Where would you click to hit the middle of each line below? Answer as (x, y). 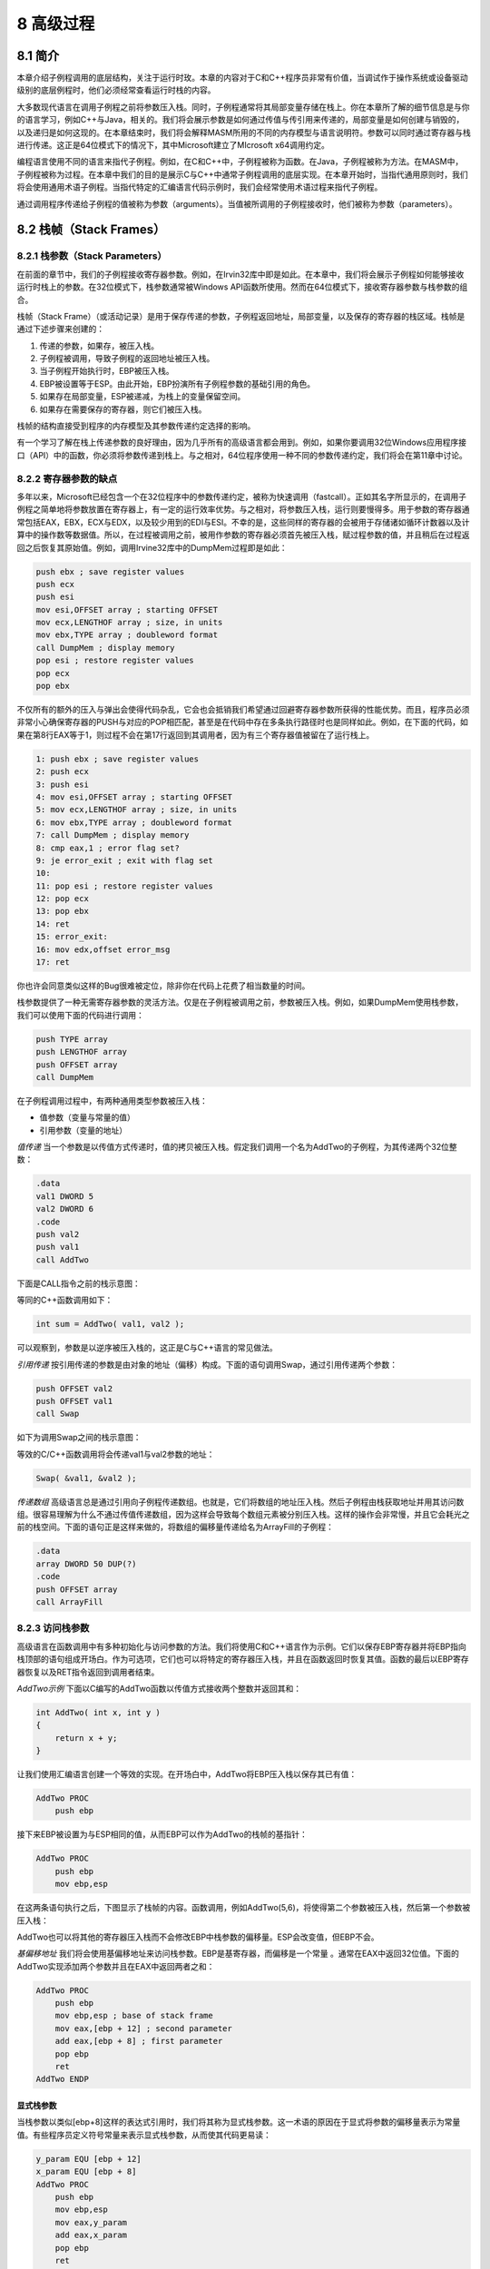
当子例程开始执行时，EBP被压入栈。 (107, 371)
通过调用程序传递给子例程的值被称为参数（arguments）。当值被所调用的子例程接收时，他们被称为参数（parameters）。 (237, 203)
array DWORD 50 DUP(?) (86, 1564)
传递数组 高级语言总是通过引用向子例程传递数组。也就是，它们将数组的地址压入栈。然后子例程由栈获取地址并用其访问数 (240, 1501)
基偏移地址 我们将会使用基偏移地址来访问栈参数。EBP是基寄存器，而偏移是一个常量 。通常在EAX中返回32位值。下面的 (238, 1954)
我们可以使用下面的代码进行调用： (80, 1015)
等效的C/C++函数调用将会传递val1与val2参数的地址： (116, 1454)
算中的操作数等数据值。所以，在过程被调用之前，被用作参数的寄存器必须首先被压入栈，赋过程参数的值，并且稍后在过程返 (243, 535)
